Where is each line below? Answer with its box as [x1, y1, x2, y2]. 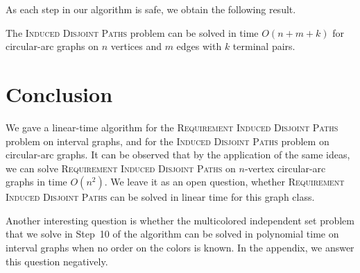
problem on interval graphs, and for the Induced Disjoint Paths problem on [6, 133, 329, 148]
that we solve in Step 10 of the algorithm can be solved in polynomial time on [6, 226, 339, 241]
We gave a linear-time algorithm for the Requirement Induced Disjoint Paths [6, 119, 338, 134]
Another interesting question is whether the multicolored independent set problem [6, 213, 354, 227]
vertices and [110, 39, 162, 53]
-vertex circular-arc [244, 160, 326, 175]
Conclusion [6, 79, 113, 108]
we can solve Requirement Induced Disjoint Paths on [6, 160, 236, 175]
